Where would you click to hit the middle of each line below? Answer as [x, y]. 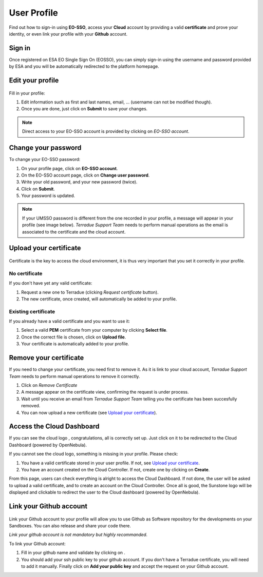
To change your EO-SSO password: [45, 159]
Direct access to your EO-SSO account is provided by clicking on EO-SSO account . [106, 131]
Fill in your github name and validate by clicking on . [73, 553]
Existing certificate [32, 311]
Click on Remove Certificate [49, 385]
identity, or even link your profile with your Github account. [68, 34]
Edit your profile [34, 80]
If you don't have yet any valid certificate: [51, 283]
